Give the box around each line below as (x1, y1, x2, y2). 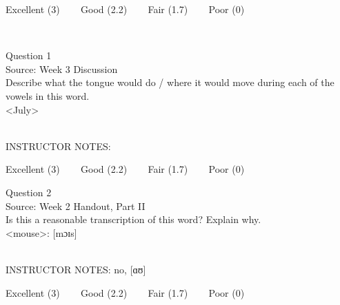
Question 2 (6, 185, 52, 199)
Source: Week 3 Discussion (6, 61, 118, 76)
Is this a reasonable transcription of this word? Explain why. (6, 212, 261, 227)
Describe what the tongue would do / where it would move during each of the (6, 75, 334, 90)
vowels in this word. (6, 88, 90, 103)
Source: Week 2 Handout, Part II (6, 198, 146, 213)
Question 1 (6, 48, 52, 63)
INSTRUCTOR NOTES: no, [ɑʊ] (6, 262, 146, 276)
